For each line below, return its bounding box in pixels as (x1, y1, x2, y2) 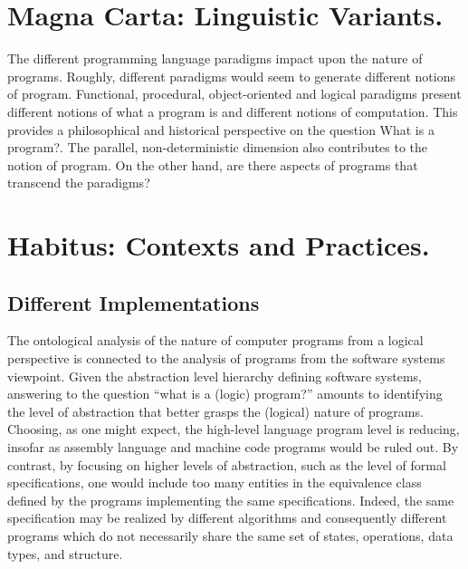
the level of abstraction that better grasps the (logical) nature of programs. (7, 401, 424, 420)
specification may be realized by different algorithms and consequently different (7, 508, 447, 527)
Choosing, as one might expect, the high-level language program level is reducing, (7, 420, 460, 439)
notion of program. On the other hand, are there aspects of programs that (7, 155, 418, 174)
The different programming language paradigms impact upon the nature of (7, 49, 423, 68)
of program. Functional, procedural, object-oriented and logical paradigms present (7, 84, 462, 103)
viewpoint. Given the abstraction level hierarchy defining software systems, (7, 366, 422, 385)
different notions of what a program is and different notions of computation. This (7, 101, 458, 121)
